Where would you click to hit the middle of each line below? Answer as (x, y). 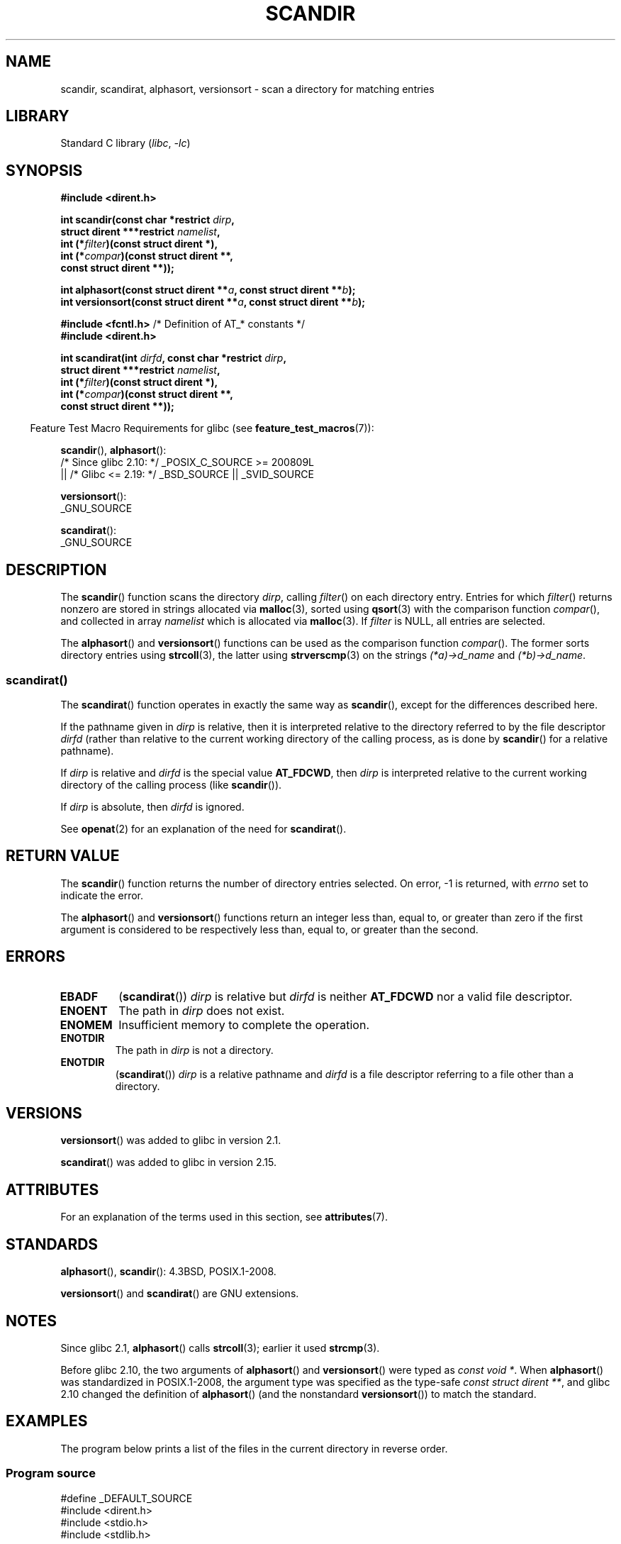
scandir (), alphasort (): (113, 450)
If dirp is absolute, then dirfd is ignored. (152, 806)
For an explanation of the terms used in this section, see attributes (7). (224, 1217)
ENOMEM (86, 1024)
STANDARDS (52, 1244)
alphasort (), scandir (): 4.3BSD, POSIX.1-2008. (168, 1272)
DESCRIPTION (56, 570)
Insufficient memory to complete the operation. (244, 1024)
